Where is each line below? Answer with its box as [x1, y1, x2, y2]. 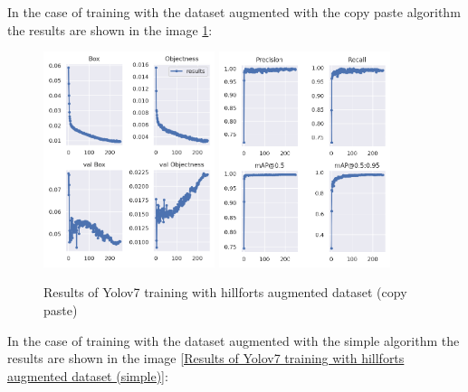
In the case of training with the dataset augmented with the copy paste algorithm [7, 3, 461, 21]
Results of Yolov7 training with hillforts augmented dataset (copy [43, 283, 407, 302]
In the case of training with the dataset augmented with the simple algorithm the [7, 331, 460, 350]
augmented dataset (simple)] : [7, 366, 168, 385]
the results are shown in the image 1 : [7, 20, 213, 39]
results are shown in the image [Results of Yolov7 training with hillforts [7, 349, 405, 368]
